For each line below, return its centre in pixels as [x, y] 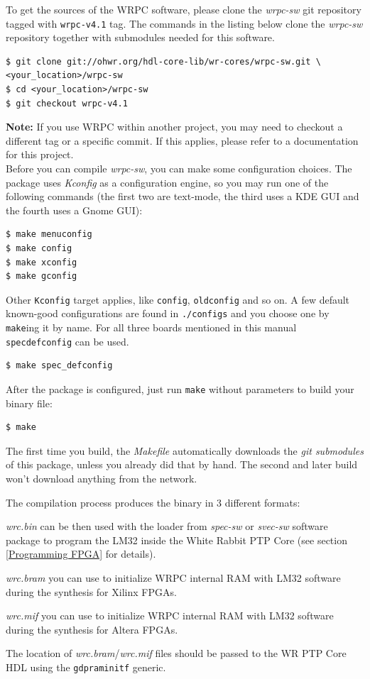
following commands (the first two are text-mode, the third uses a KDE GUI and [183, 196]
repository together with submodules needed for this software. [140, 37]
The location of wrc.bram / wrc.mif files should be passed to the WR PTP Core [176, 653]
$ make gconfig [42, 276]
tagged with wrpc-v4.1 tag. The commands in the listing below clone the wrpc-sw [184, 23]
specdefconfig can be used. [67, 341]
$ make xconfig [42, 262]
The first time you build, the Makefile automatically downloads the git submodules [185, 450]
